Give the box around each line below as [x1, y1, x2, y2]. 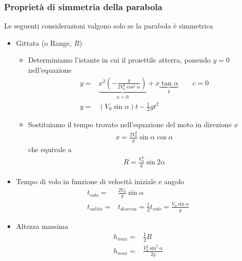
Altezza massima [16, 220, 69, 231]
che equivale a [28, 144, 72, 155]
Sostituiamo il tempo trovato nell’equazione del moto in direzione [28, 119, 232, 130]
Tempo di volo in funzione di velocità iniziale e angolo [16, 176, 185, 186]
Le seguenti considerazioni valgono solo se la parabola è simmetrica [4, 20, 213, 31]
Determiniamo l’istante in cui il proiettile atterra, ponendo [28, 54, 211, 65]
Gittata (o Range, [16, 37, 72, 48]
